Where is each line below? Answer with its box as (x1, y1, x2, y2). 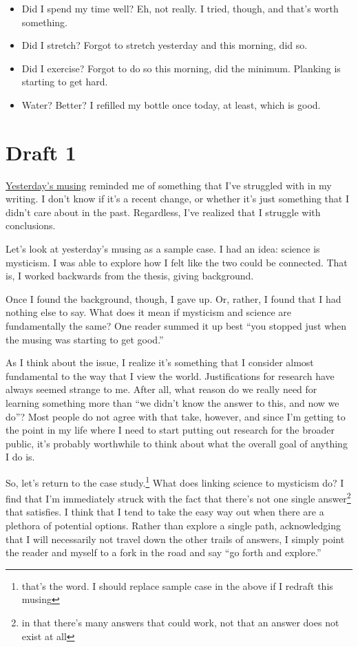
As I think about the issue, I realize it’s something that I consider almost (6, 355, 314, 370)
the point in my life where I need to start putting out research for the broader (6, 423, 335, 437)
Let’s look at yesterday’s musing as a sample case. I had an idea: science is (6, 242, 320, 256)
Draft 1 (6, 138, 76, 166)
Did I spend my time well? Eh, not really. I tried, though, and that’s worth (21, 1, 339, 15)
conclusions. (6, 218, 56, 233)
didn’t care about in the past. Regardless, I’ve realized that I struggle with (6, 204, 321, 219)
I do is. (6, 449, 35, 464)
